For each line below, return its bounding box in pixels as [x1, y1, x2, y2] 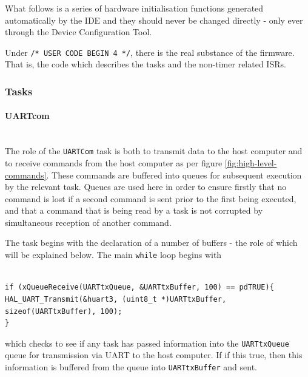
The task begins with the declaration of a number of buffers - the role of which [5, 236, 298, 249]
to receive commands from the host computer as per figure [5, 156, 223, 169]
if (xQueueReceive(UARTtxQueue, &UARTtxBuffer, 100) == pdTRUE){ [5, 283, 274, 292]
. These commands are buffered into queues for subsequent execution [46, 168, 302, 181]
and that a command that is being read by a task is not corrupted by [5, 204, 263, 217]
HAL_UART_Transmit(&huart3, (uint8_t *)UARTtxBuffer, [5, 294, 227, 304]
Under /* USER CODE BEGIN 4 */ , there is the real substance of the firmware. [5, 46, 295, 58]
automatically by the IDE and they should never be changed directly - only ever [5, 13, 303, 26]
